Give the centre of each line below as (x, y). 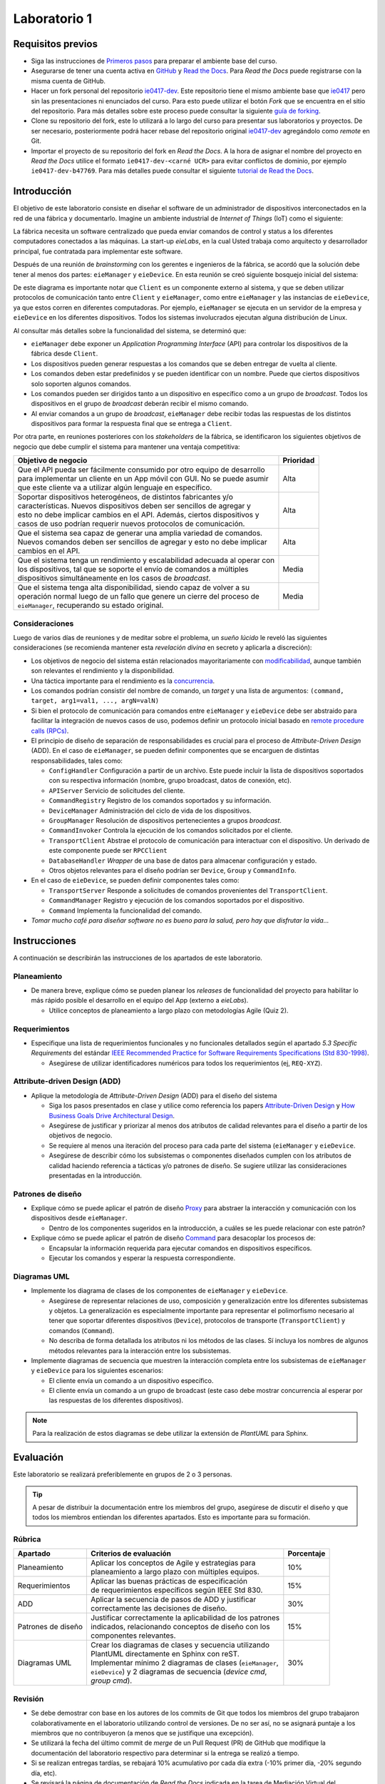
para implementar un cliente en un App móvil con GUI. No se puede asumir (143, 479)
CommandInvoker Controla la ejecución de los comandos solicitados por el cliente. (171, 831)
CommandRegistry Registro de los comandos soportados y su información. (160, 801)
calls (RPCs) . (50, 731)
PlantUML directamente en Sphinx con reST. (165, 1654)
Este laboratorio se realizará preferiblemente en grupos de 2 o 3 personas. (123, 1474)
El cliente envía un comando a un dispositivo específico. (131, 1380)
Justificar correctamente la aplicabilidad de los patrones (185, 1618)
